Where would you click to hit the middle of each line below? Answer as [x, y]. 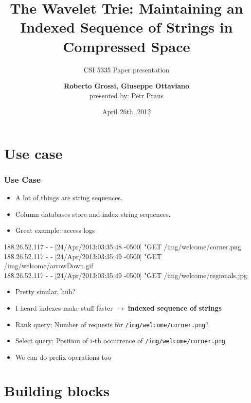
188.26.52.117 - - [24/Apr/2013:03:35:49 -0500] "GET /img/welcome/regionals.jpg [125, 275]
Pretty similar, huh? [45, 291]
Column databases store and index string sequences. [93, 214]
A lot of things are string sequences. [69, 198]
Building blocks [57, 390]
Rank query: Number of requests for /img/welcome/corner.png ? [112, 324]
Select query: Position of [52, 341]
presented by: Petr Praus [126, 95]
